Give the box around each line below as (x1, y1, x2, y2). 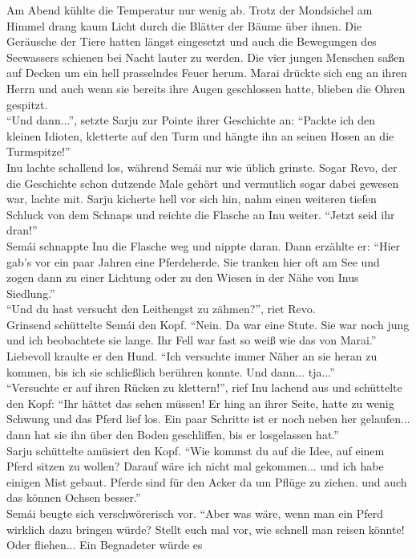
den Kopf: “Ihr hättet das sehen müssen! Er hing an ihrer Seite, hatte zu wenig (6, 394, 394, 411)
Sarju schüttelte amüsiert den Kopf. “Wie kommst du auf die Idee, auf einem (6, 442, 385, 458)
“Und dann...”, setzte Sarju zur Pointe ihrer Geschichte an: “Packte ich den (6, 112, 376, 128)
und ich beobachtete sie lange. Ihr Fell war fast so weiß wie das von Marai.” (6, 332, 377, 348)
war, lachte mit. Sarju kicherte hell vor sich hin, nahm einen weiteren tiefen (6, 190, 377, 207)
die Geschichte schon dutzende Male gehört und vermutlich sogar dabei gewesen (6, 174, 399, 191)
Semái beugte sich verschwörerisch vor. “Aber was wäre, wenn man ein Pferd (6, 505, 384, 521)
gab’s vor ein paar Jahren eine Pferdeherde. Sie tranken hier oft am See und (6, 253, 380, 270)
